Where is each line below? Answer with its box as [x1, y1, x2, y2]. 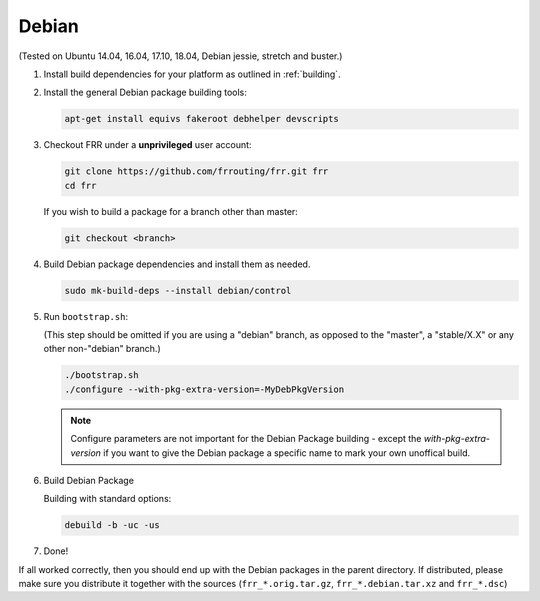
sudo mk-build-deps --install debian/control [64, 285, 292, 296]
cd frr [64, 180, 97, 191]
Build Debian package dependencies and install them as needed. [43, 258, 311, 270]
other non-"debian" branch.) [43, 343, 161, 355]
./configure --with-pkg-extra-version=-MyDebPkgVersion [64, 383, 345, 395]
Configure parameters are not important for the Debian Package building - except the [70, 433, 422, 445]
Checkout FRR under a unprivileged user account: [43, 139, 252, 151]
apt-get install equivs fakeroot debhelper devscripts [64, 113, 339, 125]
